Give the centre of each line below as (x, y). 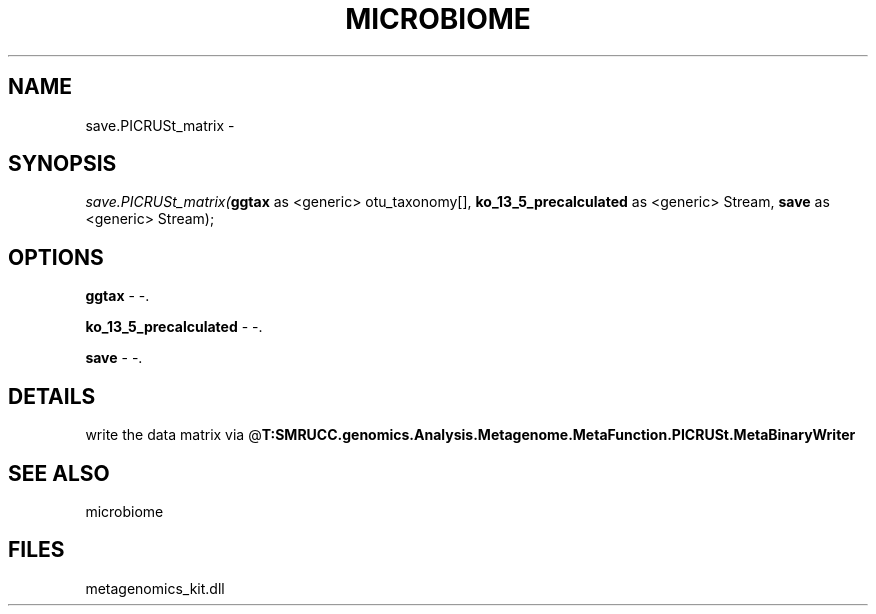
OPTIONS (56, 257)
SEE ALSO (59, 473)
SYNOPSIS (62, 164)
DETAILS (52, 396)
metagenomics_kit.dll (155, 588)
